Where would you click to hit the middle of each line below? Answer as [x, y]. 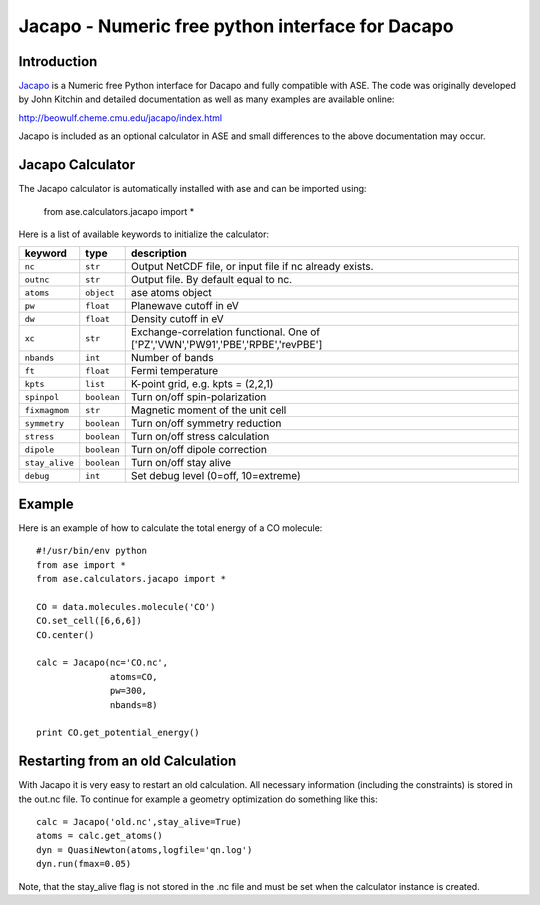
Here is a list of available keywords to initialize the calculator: [144, 234]
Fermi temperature [174, 371]
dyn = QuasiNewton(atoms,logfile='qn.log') [144, 849]
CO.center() [65, 634]
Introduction [58, 61]
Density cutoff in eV [177, 319]
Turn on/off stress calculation [200, 437]
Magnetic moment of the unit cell [208, 410]
